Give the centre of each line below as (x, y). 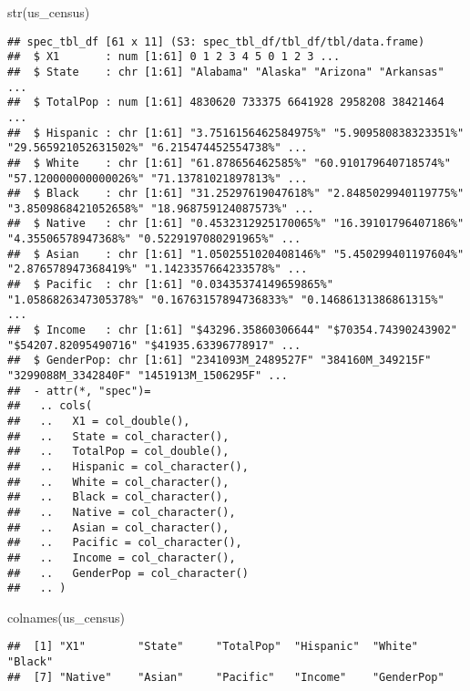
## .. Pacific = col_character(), (125, 543)
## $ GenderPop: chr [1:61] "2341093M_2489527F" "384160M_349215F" (220, 361)
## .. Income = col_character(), (122, 557)
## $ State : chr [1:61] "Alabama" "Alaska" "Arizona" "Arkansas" (226, 72)
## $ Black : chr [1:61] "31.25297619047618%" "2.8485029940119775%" (236, 194)
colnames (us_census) (66, 617)
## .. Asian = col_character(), (118, 527)
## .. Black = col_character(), (118, 497)
